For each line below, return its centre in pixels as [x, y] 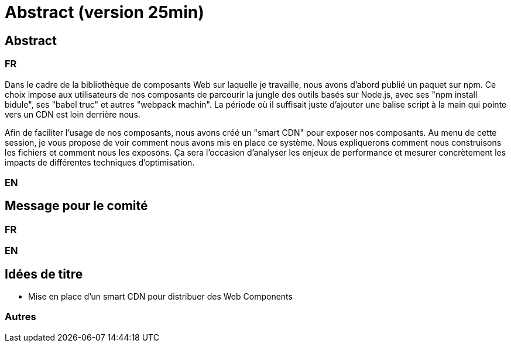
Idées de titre [44, 274]
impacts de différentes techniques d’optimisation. [100, 162]
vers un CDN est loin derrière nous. [73, 114]
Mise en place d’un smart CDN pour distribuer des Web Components [160, 296]
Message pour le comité [76, 206]
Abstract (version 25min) [104, 12]
